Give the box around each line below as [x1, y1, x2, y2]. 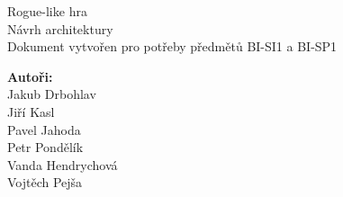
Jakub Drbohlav [7, 85, 96, 103]
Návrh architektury [7, 19, 113, 38]
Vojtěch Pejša [7, 173, 83, 192]
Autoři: [7, 67, 53, 85]
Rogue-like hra [7, 2, 87, 20]
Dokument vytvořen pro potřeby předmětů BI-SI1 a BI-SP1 [7, 37, 338, 56]
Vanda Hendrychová [7, 155, 118, 174]
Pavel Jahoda [7, 120, 81, 139]
